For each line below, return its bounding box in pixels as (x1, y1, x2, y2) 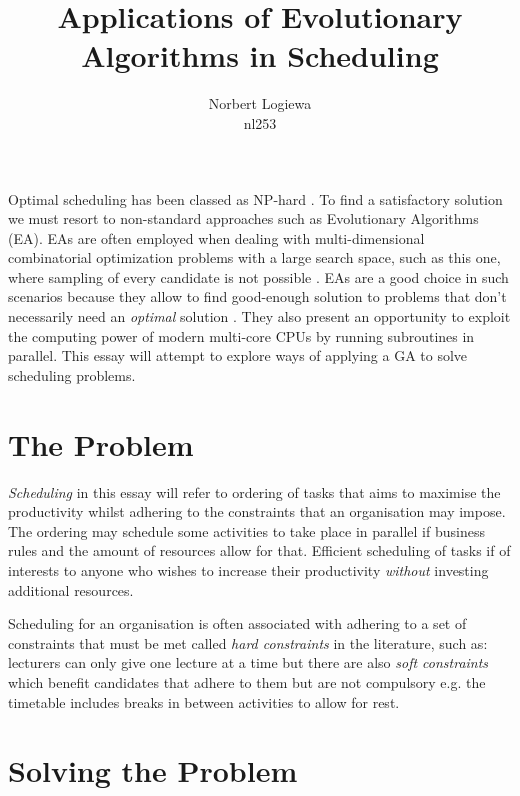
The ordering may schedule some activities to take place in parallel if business (8, 520, 485, 541)
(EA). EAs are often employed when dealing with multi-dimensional (8, 227, 425, 248)
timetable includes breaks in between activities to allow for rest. (8, 691, 400, 712)
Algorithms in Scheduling (81, 35, 439, 76)
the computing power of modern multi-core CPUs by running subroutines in (8, 325, 475, 346)
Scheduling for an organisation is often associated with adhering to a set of (8, 613, 467, 634)
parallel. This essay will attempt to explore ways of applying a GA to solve (8, 345, 468, 366)
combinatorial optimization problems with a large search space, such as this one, (8, 247, 501, 268)
